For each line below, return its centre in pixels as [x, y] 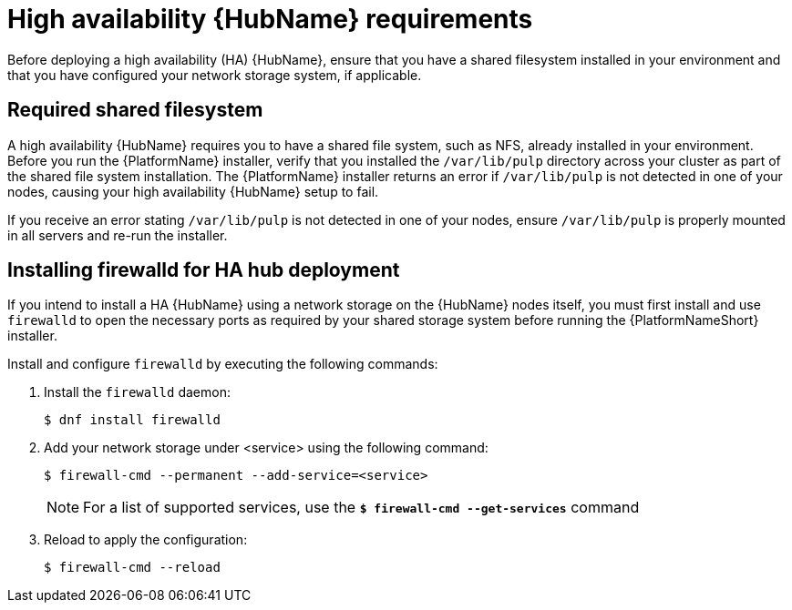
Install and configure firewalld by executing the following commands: [223, 364]
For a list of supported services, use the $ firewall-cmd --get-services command [361, 508]
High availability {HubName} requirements [270, 19]
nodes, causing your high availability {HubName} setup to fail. [193, 191]
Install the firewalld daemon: [137, 392]
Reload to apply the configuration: [146, 540]
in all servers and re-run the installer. [118, 235]
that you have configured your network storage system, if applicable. [215, 75]
